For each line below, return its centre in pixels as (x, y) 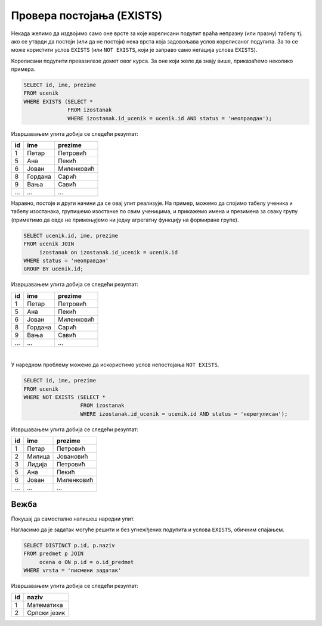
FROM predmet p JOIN (53, 554)
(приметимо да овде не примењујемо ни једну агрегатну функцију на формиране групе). (125, 220)
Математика (45, 605)
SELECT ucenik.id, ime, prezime (71, 236)
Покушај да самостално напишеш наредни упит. (73, 519)
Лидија (37, 465)
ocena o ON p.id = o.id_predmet (86, 562)
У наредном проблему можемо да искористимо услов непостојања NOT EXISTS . (115, 365)
